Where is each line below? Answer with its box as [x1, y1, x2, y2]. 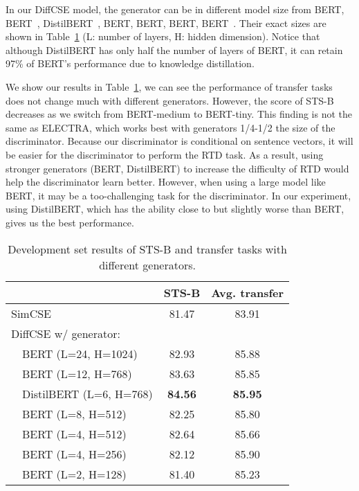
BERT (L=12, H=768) [22, 365, 132, 382]
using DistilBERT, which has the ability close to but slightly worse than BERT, [6, 202, 344, 216]
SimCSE [11, 305, 52, 321]
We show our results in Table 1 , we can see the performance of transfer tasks [6, 79, 333, 93]
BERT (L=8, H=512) [22, 405, 127, 422]
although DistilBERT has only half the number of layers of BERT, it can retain [6, 42, 343, 57]
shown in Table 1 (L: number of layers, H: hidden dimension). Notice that [6, 29, 320, 44]
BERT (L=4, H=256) [22, 445, 127, 462]
